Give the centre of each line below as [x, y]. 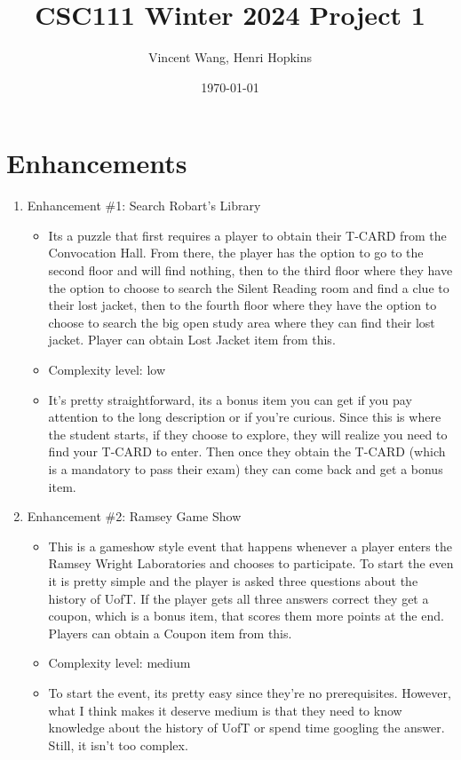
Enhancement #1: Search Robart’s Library [144, 206]
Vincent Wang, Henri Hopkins [230, 57]
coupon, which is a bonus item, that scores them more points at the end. [246, 616]
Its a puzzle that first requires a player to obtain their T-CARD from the [247, 235]
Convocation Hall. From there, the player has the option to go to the [236, 253]
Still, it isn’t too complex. [118, 744]
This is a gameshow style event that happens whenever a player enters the [250, 546]
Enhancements [97, 163]
